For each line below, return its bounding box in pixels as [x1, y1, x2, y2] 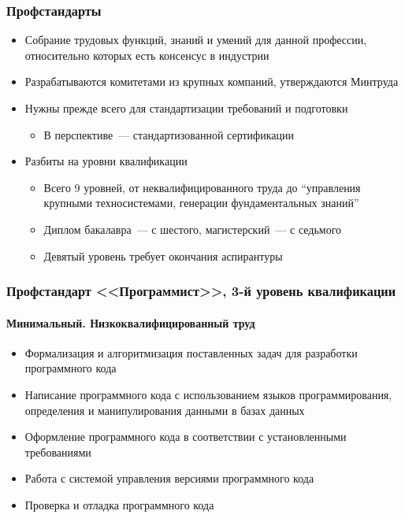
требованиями [24, 443, 91, 460]
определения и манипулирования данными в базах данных [24, 401, 305, 418]
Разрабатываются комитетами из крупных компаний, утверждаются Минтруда [24, 73, 399, 90]
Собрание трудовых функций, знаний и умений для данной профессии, [24, 31, 367, 48]
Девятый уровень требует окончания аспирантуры [43, 247, 283, 264]
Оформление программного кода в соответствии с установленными [24, 428, 347, 445]
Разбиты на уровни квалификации [24, 153, 188, 169]
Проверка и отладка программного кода [24, 496, 214, 512]
